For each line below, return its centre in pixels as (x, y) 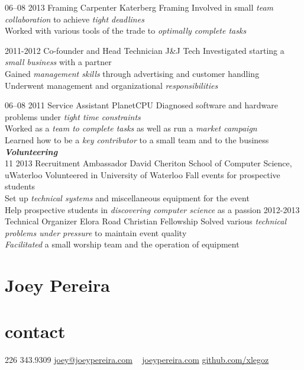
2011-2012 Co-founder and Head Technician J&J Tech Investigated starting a (145, 50)
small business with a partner (58, 62)
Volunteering (31, 151)
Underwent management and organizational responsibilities (111, 85)
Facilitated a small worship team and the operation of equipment (122, 244)
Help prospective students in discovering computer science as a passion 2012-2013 (152, 209)
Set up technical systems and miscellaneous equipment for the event (127, 197)
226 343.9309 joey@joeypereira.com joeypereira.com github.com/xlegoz (137, 360)
